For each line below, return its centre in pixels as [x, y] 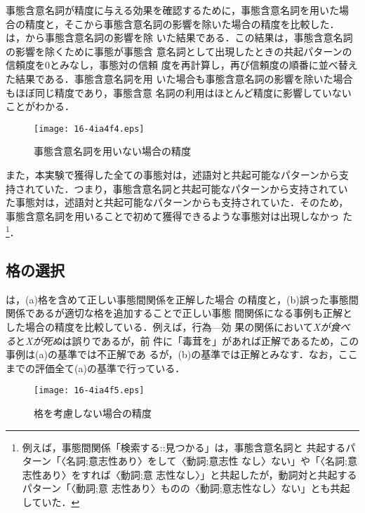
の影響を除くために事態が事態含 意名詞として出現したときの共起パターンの [179, 51]
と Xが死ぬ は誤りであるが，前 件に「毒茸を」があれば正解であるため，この [187, 340]
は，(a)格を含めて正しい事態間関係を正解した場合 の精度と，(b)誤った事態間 [182, 299]
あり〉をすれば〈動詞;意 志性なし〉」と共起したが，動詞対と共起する [199, 474]
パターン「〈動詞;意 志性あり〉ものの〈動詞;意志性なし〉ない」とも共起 [186, 488]
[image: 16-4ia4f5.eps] [89, 391]
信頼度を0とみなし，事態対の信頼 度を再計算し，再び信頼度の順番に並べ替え [182, 65]
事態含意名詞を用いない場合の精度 [112, 151]
